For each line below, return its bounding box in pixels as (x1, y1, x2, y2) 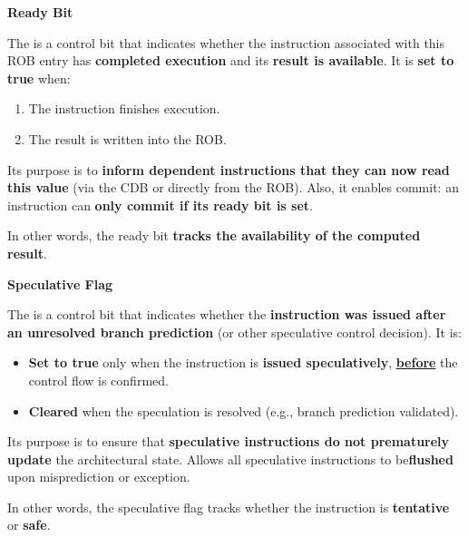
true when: (7, 68, 71, 87)
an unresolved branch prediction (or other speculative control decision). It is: (7, 322, 462, 341)
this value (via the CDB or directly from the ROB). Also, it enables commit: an (7, 178, 459, 197)
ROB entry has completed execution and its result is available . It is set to (7, 51, 454, 70)
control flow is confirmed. (28, 370, 169, 389)
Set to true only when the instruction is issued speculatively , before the (28, 353, 458, 372)
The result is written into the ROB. (28, 129, 227, 148)
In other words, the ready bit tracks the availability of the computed (7, 226, 421, 245)
